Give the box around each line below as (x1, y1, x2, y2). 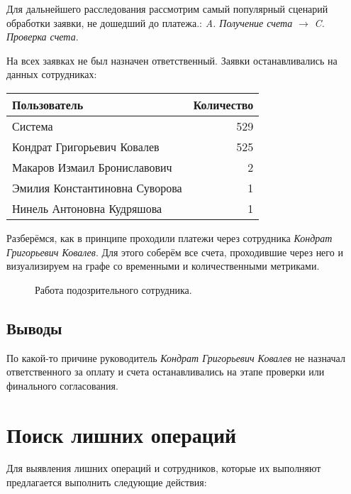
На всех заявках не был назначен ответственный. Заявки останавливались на (6, 53, 338, 67)
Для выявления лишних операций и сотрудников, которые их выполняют (6, 461, 321, 476)
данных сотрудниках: (6, 67, 97, 82)
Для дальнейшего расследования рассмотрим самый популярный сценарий (6, 1, 328, 16)
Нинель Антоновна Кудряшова (12, 199, 162, 216)
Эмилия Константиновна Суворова (12, 179, 182, 196)
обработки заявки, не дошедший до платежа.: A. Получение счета (6, 15, 293, 30)
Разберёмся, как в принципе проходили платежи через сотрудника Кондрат (6, 230, 333, 245)
